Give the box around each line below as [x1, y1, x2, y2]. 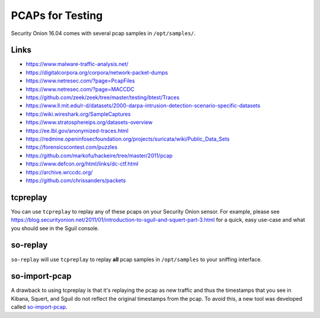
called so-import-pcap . [11, 303, 68, 311]
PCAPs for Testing [11, 9, 103, 22]
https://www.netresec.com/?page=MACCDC [25, 85, 135, 93]
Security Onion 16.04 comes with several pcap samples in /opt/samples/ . [11, 30, 196, 37]
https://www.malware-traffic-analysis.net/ [25, 61, 129, 68]
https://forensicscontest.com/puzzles [25, 144, 118, 151]
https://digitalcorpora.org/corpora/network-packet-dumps [25, 69, 168, 76]
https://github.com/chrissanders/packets [25, 177, 126, 184]
